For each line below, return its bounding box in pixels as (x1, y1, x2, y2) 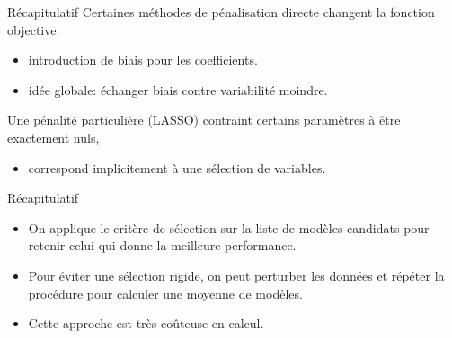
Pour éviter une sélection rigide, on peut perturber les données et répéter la (28, 265, 445, 284)
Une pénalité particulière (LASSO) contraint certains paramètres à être (7, 110, 401, 129)
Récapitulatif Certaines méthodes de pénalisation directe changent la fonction (7, 3, 435, 21)
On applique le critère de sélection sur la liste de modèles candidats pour (28, 218, 430, 237)
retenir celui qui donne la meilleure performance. (28, 236, 297, 255)
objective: (7, 20, 60, 39)
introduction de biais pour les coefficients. (28, 50, 258, 69)
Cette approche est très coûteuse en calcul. (28, 314, 264, 333)
